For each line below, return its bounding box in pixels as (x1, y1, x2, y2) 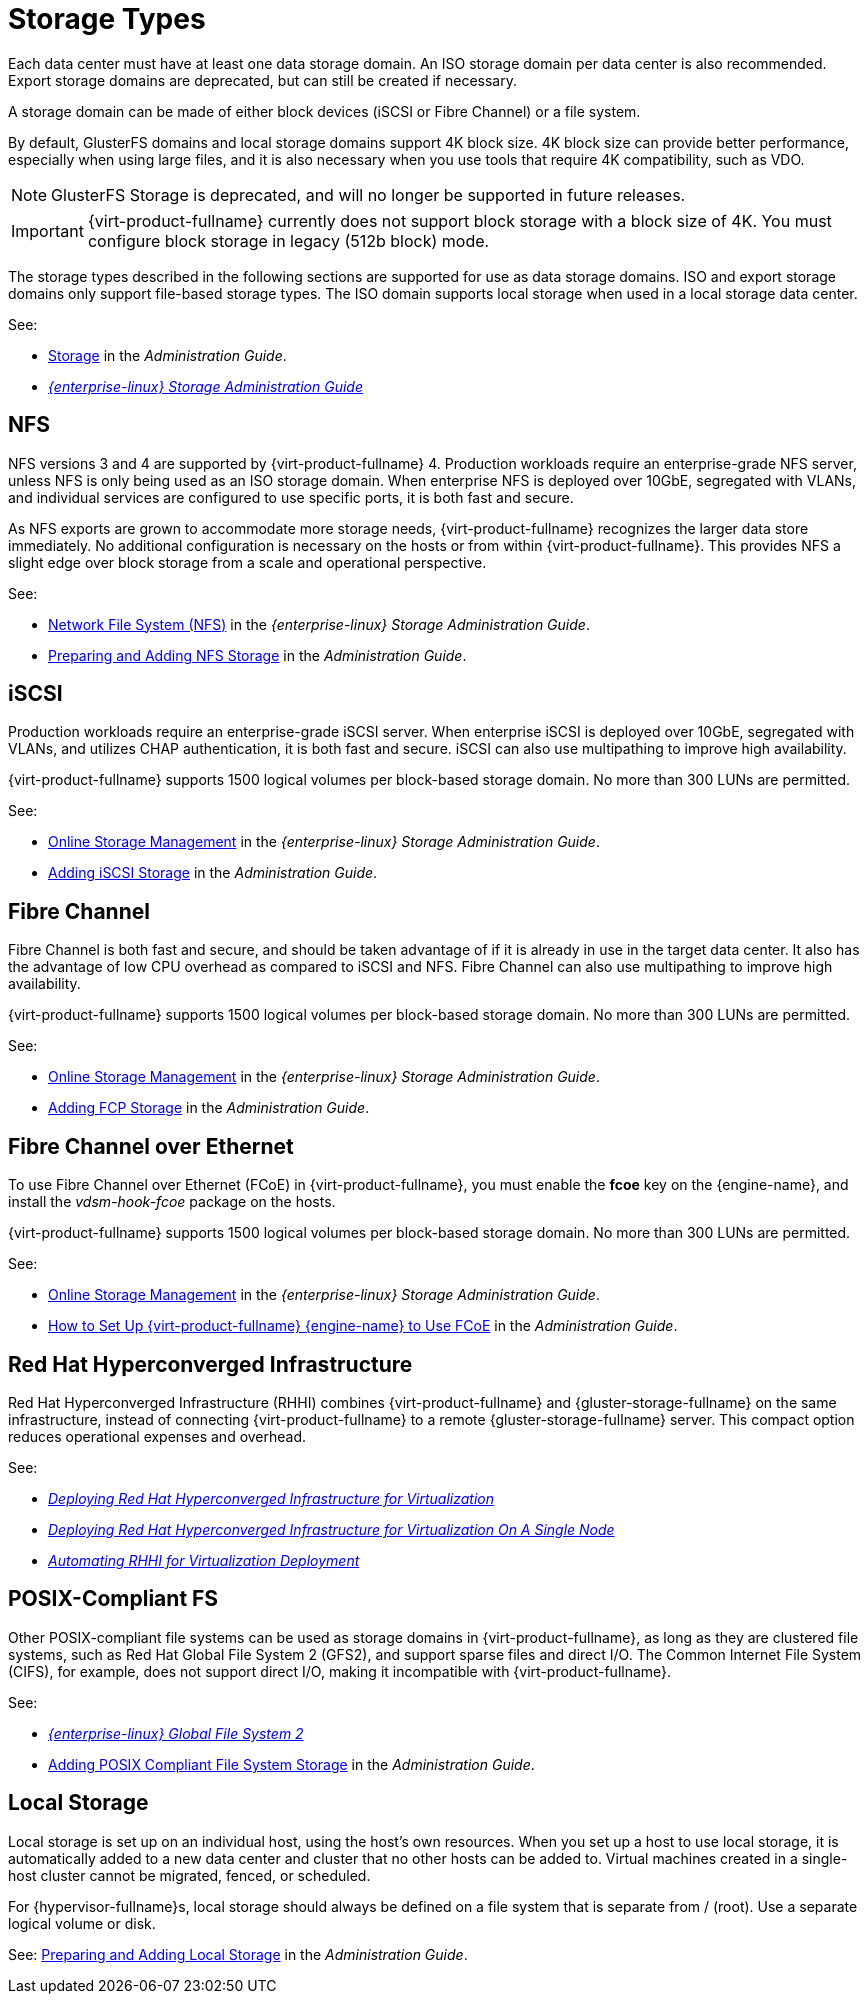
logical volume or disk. (8, 1914, 156, 1932)
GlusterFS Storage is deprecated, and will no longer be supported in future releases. (51, 184, 686, 205)
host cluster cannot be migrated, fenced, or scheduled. (8, 1866, 371, 1884)
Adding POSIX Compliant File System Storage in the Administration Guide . (48, 1755, 535, 1773)
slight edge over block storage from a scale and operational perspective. (8, 553, 487, 571)
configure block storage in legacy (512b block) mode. (87, 230, 490, 251)
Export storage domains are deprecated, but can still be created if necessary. (8, 71, 517, 89)
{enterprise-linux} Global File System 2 (48, 1724, 304, 1742)
